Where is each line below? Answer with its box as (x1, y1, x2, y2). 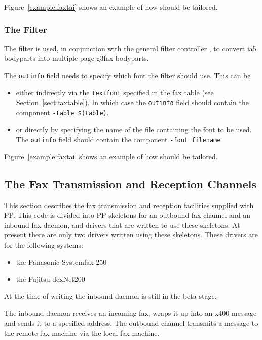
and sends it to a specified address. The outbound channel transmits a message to (4, 318, 258, 328)
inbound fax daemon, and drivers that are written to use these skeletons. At (4, 219, 240, 230)
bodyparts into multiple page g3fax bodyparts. (4, 53, 149, 63)
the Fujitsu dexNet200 (16, 274, 85, 284)
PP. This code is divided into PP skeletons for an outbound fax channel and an (4, 210, 251, 220)
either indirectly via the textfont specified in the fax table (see (16, 87, 214, 97)
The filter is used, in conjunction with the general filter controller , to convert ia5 (4, 43, 256, 53)
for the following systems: (4, 240, 83, 250)
